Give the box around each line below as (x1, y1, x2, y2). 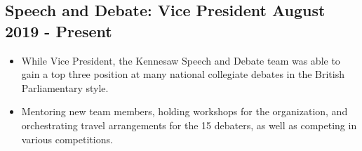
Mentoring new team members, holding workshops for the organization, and (21, 104, 348, 119)
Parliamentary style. (21, 80, 109, 95)
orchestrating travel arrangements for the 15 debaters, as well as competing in (21, 117, 357, 132)
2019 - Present (5, 20, 112, 41)
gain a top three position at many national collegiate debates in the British (21, 67, 344, 81)
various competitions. (21, 131, 113, 146)
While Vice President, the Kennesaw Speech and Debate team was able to (21, 53, 340, 67)
